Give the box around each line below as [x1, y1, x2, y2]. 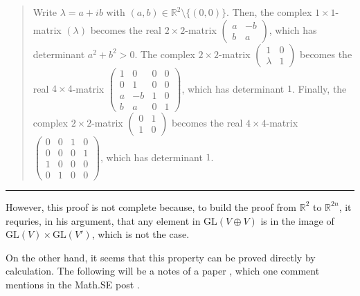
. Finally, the [291, 81, 347, 95]
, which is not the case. [91, 227, 190, 241]
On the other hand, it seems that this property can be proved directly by [6, 250, 316, 264]
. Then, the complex [226, 5, 312, 19]
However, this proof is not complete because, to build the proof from [6, 199, 296, 214]
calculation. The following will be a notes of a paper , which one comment [6, 263, 320, 278]
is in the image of [260, 213, 334, 228]
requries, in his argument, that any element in [6, 213, 201, 228]
